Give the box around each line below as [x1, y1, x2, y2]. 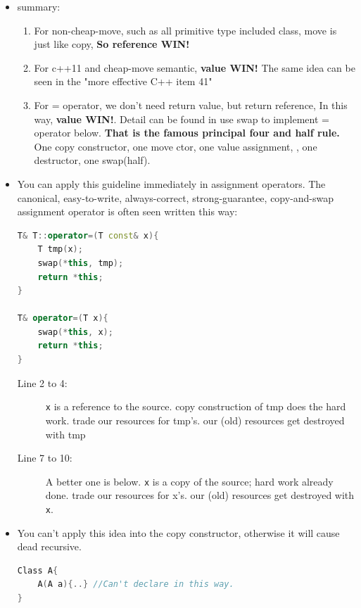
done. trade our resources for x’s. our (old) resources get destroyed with [45, 488, 355, 502]
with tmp [45, 426, 86, 441]
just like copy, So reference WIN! [34, 37, 190, 51]
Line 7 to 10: [17, 450, 72, 465]
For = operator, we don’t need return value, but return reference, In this [34, 97, 348, 112]
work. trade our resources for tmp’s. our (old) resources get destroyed [45, 412, 345, 427]
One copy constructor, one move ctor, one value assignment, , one [34, 139, 317, 153]
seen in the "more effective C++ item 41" [34, 74, 213, 89]
